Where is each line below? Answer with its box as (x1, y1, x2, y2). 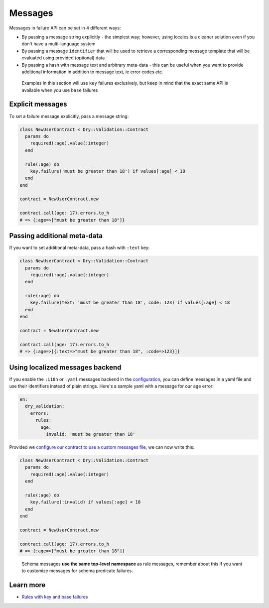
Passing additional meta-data (9, 232, 103, 240)
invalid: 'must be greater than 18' (45, 431, 135, 437)
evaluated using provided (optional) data (21, 55, 105, 61)
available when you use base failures (21, 87, 98, 93)
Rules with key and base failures (21, 594, 88, 600)
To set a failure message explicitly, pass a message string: (9, 113, 129, 119)
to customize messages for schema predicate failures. (21, 568, 133, 574)
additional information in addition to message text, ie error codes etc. (21, 69, 163, 75)
